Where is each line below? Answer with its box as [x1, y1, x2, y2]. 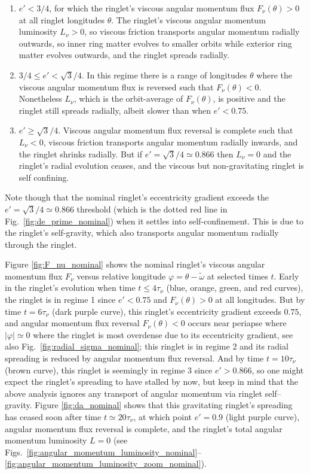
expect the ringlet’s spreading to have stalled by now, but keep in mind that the [5, 375, 299, 388]
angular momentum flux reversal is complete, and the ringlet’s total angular [5, 422, 283, 434]
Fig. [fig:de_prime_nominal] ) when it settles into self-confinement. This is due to [5, 214, 303, 227]
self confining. [19, 171, 69, 183]
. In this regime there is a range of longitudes [81, 68, 247, 81]
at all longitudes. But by [215, 293, 305, 306]
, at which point [133, 411, 192, 423]
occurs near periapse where [188, 317, 287, 329]
